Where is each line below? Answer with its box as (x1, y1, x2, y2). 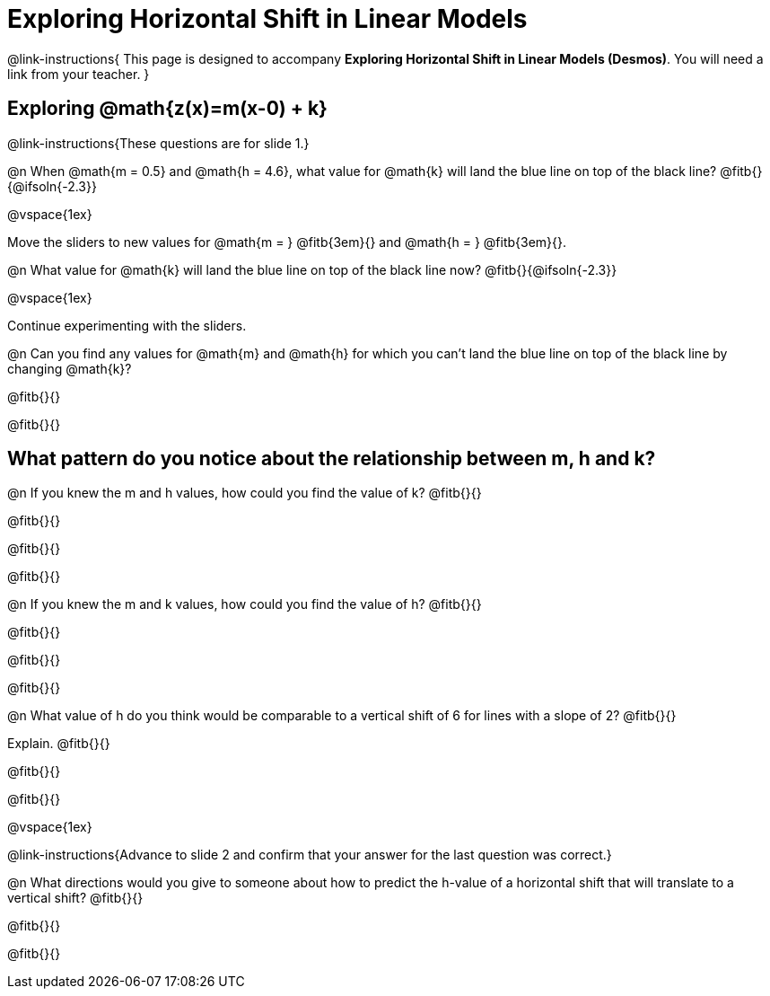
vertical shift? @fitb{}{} (7, 890, 144, 906)
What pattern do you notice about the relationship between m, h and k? (7, 447, 656, 471)
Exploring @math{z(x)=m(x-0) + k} (7, 97, 328, 120)
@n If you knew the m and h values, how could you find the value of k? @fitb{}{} (7, 485, 482, 501)
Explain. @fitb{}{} (7, 736, 110, 752)
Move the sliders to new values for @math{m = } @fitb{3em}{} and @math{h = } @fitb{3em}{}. (7, 234, 567, 250)
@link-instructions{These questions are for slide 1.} (7, 135, 310, 151)
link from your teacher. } (7, 66, 150, 82)
